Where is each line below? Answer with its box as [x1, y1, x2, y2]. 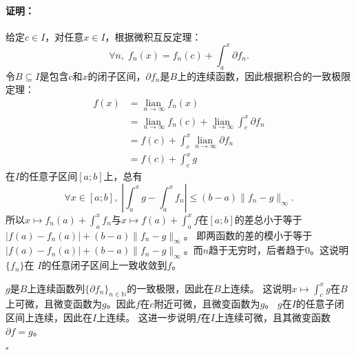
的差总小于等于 [234, 212, 302, 226]
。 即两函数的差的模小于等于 [183, 227, 313, 242]
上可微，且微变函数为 [6, 296, 102, 311]
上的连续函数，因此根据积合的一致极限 [177, 68, 351, 83]
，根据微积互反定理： [105, 29, 202, 43]
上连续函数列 [27, 281, 85, 295]
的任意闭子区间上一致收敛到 [41, 258, 167, 272]
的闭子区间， [87, 68, 146, 83]
